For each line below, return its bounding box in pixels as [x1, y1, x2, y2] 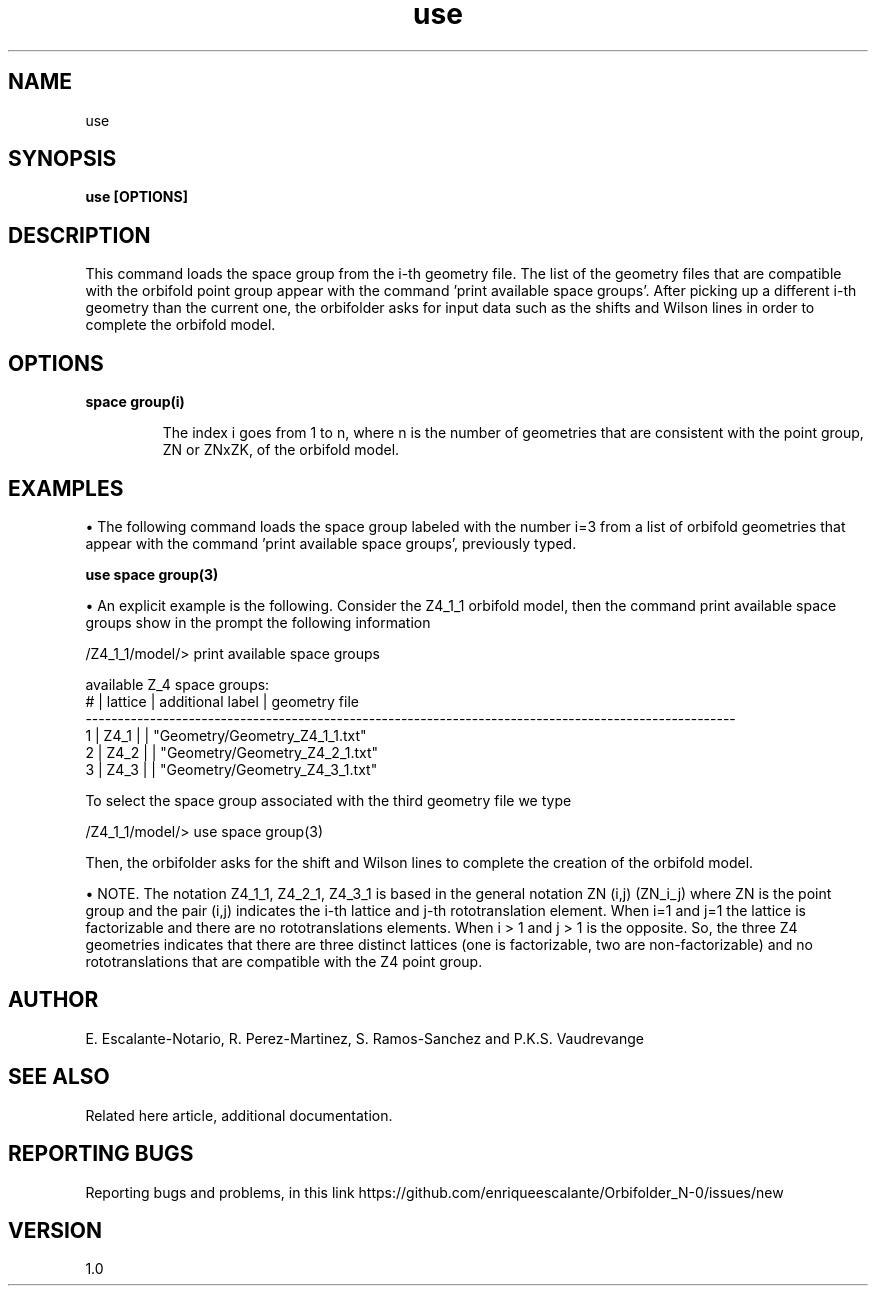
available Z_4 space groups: [85, 675, 270, 693]
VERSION [8, 1217, 103, 1243]
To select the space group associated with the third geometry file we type [85, 791, 572, 809]
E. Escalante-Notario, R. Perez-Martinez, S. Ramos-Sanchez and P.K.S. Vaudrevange [85, 1029, 644, 1047]
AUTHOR [8, 987, 99, 1013]
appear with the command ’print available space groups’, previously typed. [85, 534, 577, 552]
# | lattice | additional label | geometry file [85, 692, 359, 710]
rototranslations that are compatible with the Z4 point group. [85, 952, 483, 970]
